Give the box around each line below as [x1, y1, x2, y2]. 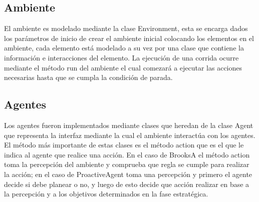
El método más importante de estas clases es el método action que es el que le [4, 139, 244, 150]
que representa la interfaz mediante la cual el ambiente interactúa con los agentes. [4, 129, 255, 140]
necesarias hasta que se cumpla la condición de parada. [4, 72, 173, 82]
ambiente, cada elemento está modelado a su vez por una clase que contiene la [4, 42, 244, 53]
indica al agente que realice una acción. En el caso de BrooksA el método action [4, 149, 250, 159]
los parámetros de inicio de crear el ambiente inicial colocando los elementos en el [4, 32, 254, 43]
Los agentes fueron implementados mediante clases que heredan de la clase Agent [4, 119, 253, 130]
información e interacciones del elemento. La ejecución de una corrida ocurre [4, 52, 239, 62]
